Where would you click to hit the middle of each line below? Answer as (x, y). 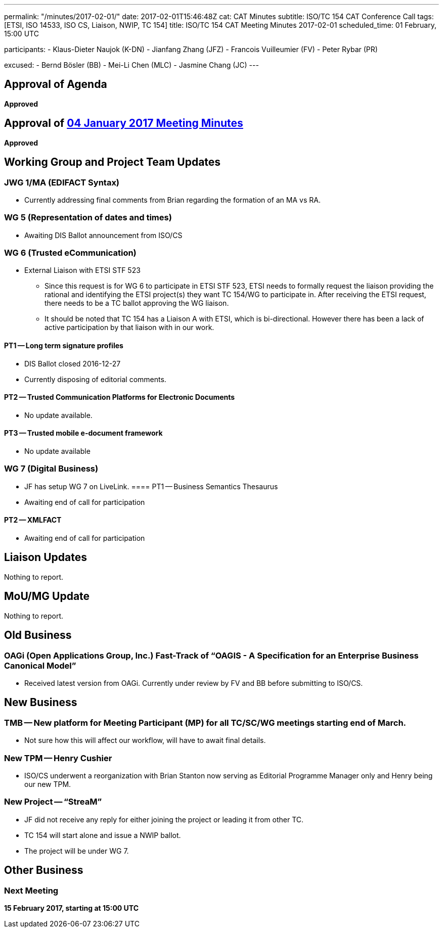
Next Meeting (31, 890)
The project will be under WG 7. (77, 851)
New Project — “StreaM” (53, 802)
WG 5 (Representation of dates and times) (88, 218)
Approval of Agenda (56, 84)
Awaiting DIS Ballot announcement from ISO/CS (103, 235)
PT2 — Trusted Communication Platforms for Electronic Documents (120, 397)
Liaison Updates (46, 557)
